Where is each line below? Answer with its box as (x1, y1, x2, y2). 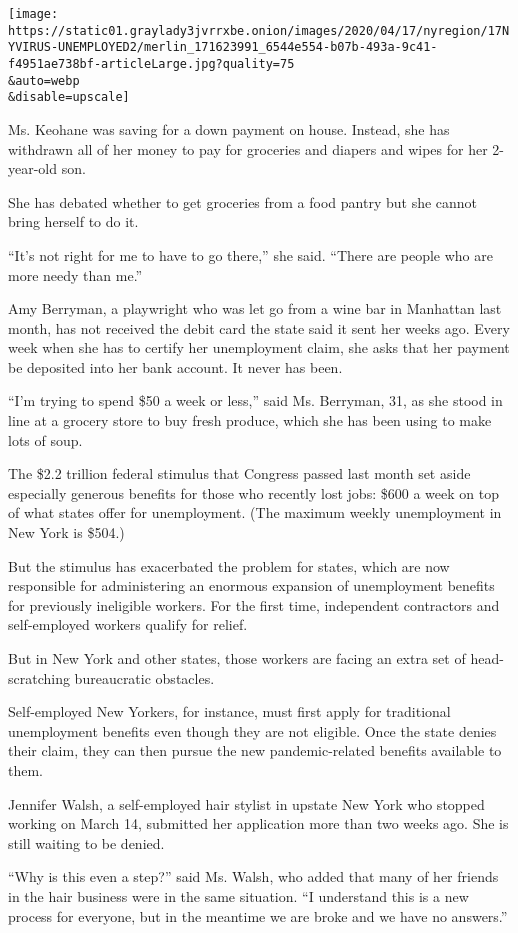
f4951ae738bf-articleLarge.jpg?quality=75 (8, 56, 295, 71)
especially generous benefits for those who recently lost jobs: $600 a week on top (8, 482, 499, 503)
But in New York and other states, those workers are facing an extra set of (8, 648, 466, 668)
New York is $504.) (8, 522, 125, 543)
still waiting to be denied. (8, 832, 165, 853)
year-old (8, 158, 58, 179)
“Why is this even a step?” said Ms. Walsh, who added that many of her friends (8, 866, 499, 887)
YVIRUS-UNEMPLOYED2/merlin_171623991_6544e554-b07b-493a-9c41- (8, 40, 438, 55)
